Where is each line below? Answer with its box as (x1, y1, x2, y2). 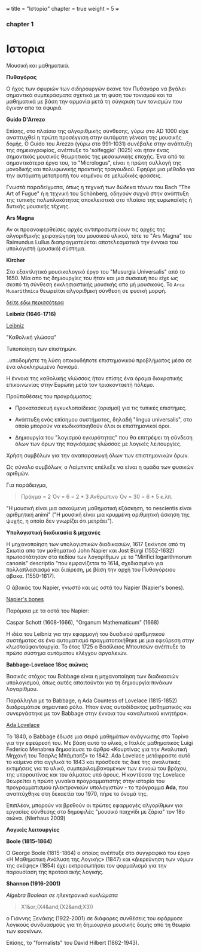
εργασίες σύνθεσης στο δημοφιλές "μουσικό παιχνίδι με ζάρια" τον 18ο (6, 808, 185, 815)
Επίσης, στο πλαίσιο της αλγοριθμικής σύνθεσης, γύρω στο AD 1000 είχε (6, 127, 189, 134)
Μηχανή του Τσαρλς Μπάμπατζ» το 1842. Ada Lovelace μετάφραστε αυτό (6, 751, 191, 759)
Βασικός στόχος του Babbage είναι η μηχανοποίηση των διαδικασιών (6, 672, 179, 680)
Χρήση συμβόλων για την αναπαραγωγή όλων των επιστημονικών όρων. (6, 451, 190, 459)
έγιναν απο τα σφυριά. (6, 104, 63, 111)
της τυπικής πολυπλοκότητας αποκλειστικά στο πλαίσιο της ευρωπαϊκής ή (6, 196, 193, 203)
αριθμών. (6, 469, 30, 477)
